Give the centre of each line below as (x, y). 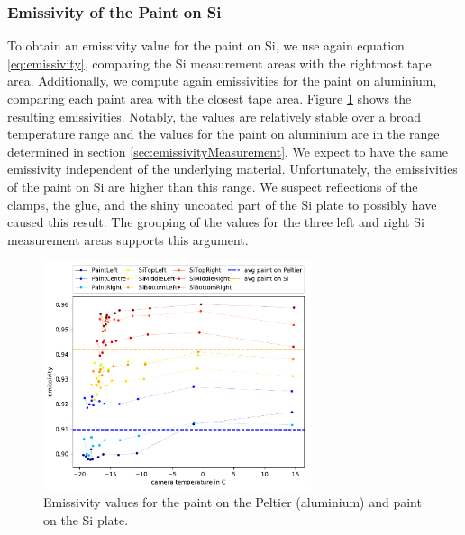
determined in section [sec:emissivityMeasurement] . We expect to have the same (228, 151)
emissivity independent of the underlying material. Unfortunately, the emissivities (232, 169)
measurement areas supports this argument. (128, 239)
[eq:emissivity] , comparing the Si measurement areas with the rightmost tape (219, 63)
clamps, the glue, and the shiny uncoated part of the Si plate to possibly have (222, 204)
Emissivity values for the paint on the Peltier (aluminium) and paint (232, 502)
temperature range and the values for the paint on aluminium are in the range (223, 134)
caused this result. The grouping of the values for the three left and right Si (216, 222)
